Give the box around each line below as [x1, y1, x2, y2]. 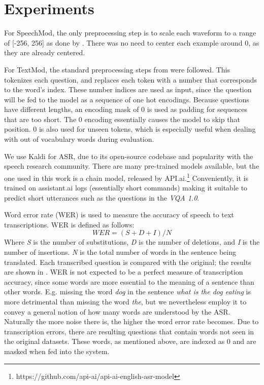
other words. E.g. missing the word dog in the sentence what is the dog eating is [4, 286, 251, 297]
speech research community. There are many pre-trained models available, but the [4, 161, 259, 171]
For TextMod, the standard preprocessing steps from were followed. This [4, 64, 230, 74]
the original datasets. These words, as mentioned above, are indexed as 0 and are [4, 336, 256, 346]
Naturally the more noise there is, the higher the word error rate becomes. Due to [4, 316, 259, 327]
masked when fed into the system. [4, 346, 110, 356]
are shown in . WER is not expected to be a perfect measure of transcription [4, 266, 243, 277]
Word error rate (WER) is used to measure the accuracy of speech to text [4, 209, 234, 220]
